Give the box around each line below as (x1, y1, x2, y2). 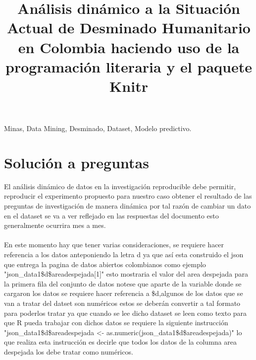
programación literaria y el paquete (5, 56, 252, 76)
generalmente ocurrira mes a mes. (4, 220, 106, 230)
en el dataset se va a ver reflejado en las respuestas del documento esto (4, 210, 219, 220)
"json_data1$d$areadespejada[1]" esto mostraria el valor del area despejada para (4, 269, 248, 279)
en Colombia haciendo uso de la (18, 37, 240, 57)
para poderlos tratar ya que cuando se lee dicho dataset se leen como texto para (4, 307, 247, 318)
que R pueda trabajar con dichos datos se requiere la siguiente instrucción (4, 317, 228, 328)
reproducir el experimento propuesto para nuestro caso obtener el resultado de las (4, 191, 252, 201)
